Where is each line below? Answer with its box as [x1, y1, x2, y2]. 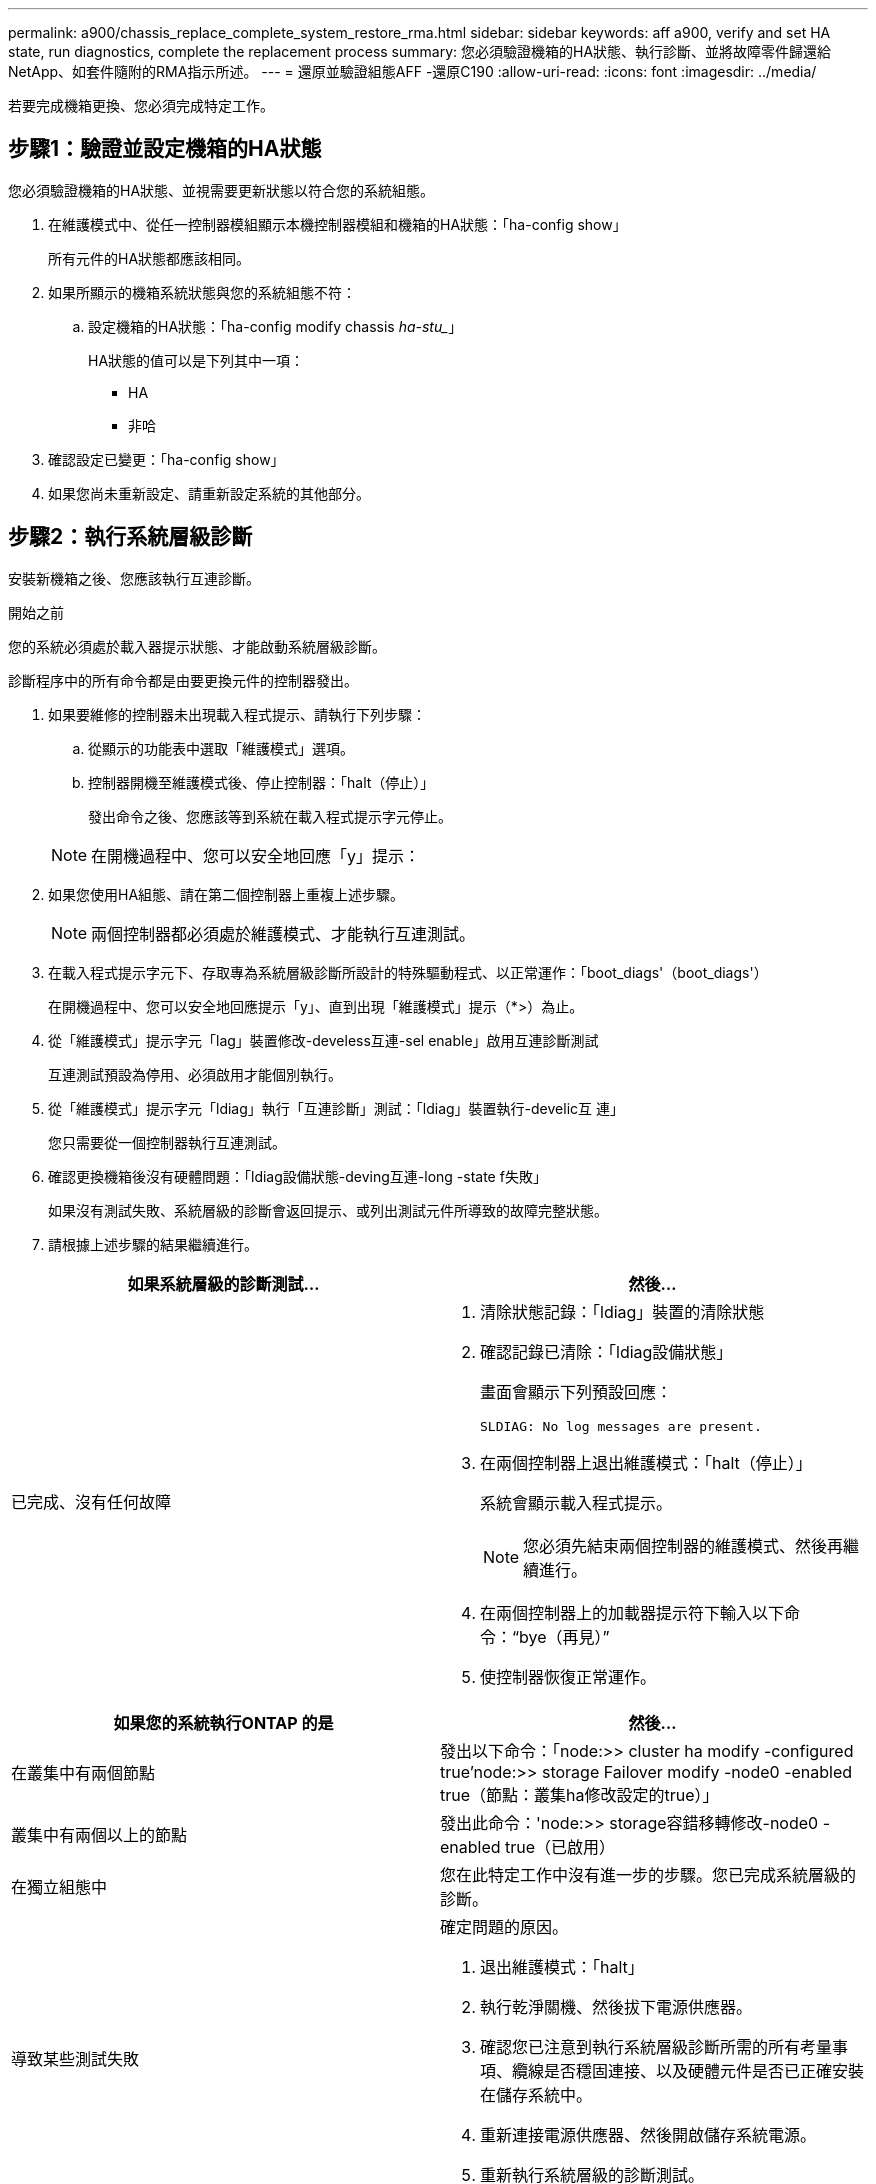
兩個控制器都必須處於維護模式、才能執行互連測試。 [91, 923, 476, 944]
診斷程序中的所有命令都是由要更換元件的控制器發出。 [8, 671, 358, 689]
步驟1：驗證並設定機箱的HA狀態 [8, 136, 322, 162]
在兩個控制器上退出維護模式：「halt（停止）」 [480, 1452, 812, 1473]
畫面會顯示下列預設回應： [480, 1381, 673, 1402]
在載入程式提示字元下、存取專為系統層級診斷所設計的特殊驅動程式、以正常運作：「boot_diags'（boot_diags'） [48, 963, 768, 981]
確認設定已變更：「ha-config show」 [48, 450, 285, 468]
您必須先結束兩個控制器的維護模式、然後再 [523, 1535, 844, 1556]
